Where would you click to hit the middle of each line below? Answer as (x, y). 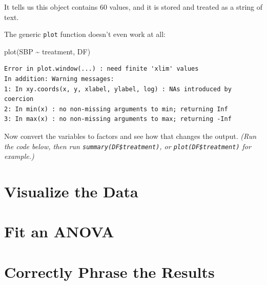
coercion (19, 99)
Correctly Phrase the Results (109, 271)
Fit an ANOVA (59, 231)
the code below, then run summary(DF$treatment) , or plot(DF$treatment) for (128, 146)
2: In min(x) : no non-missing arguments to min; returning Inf (116, 109)
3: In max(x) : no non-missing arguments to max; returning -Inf (118, 119)
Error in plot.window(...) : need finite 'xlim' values (101, 69)
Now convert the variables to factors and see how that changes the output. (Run (130, 136)
